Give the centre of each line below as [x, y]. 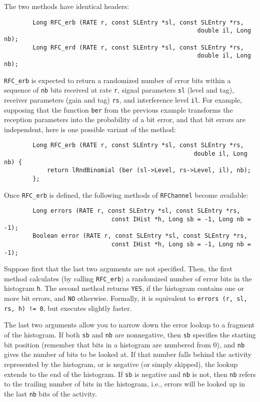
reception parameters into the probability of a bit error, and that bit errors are [125, 119]
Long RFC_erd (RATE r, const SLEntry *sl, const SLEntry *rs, [138, 47]
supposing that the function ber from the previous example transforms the [118, 109]
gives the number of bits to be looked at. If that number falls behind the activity [128, 354]
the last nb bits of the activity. [50, 393]
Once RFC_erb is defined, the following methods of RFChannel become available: [126, 194]
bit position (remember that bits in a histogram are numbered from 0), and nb [124, 344]
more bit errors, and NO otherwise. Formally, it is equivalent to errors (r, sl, [126, 298]
